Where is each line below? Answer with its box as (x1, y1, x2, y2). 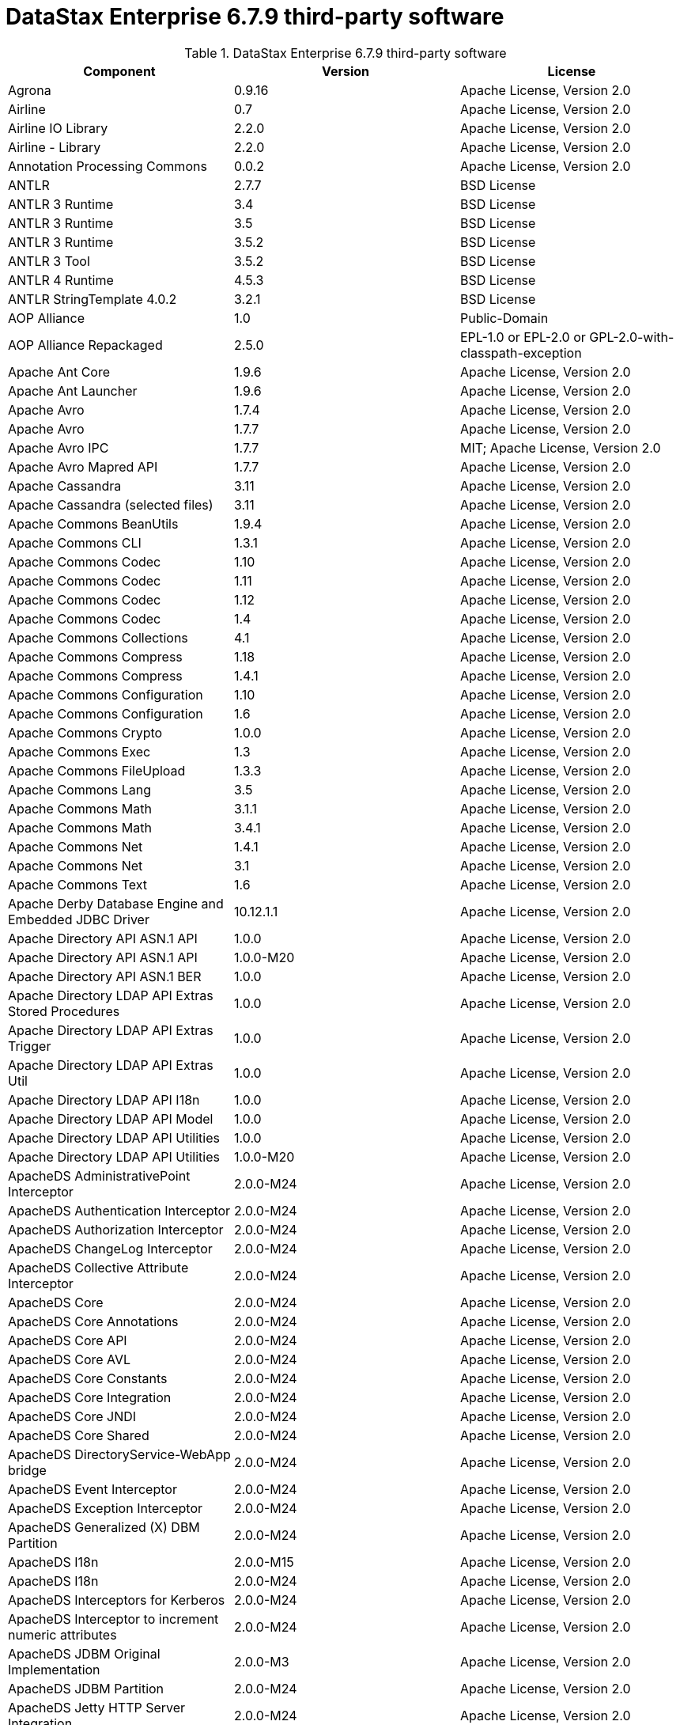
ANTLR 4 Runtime (8, 271, 114, 288)
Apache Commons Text (8, 876, 148, 893)
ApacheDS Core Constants (8, 1370, 168, 1386)
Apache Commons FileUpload (8, 762, 186, 779)
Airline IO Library (8, 119, 108, 136)
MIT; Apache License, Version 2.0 (459, 439, 661, 456)
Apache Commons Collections (8, 629, 188, 646)
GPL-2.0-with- (589, 328, 674, 345)
